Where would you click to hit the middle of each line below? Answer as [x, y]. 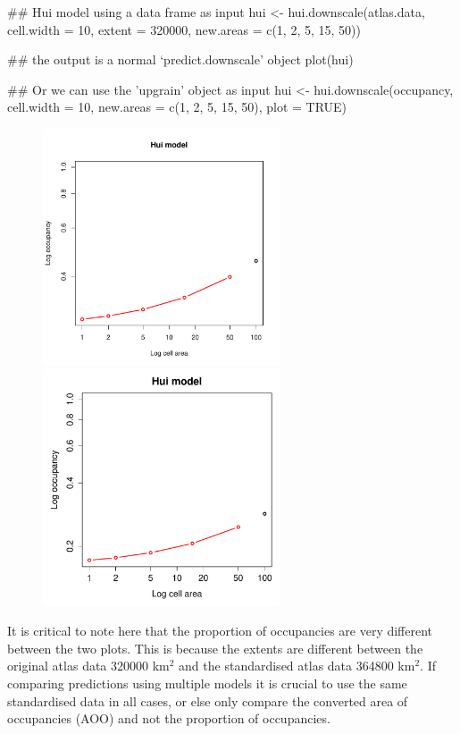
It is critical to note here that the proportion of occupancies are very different [220, 631]
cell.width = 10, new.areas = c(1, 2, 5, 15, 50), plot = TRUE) [177, 107]
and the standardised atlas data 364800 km [297, 666]
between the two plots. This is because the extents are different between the [215, 648]
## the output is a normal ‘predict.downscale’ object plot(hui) [180, 59]
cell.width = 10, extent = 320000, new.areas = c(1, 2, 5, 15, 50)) [184, 29]
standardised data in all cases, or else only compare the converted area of [208, 700]
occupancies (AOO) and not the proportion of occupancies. [169, 718]
